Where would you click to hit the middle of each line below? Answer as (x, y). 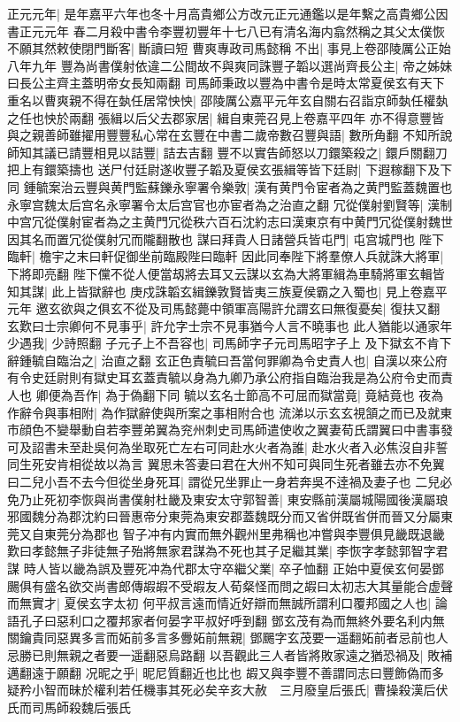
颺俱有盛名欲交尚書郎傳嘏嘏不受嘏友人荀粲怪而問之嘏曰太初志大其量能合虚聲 (230, 585)
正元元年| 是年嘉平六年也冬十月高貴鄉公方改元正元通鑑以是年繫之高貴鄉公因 (228, 13)
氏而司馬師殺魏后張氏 (69, 707)
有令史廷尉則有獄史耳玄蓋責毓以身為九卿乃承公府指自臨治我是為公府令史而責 (230, 377)
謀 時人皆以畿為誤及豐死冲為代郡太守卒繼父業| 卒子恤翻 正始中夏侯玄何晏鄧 (226, 568)
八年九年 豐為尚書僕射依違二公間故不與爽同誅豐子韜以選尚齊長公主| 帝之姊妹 (230, 65)
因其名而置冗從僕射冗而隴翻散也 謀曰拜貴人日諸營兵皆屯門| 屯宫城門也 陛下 (226, 238)
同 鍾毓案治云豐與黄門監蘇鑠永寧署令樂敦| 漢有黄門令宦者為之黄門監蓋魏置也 (230, 186)
